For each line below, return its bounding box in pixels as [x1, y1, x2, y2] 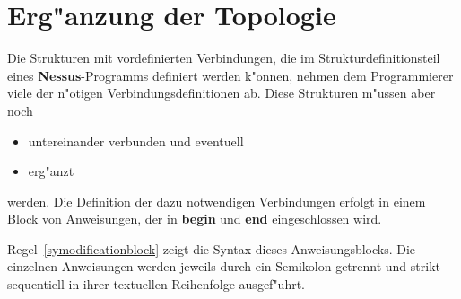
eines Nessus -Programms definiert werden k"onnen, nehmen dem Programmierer [7, 66, 454, 84]
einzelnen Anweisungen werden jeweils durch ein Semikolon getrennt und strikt [7, 257, 440, 276]
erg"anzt [28, 162, 74, 180]
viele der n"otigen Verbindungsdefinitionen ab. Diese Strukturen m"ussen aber [7, 84, 436, 102]
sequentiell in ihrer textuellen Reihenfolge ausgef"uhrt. [7, 275, 306, 294]
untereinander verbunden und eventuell [28, 131, 244, 150]
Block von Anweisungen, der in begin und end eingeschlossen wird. [7, 209, 382, 228]
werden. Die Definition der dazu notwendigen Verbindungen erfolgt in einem [7, 191, 426, 210]
